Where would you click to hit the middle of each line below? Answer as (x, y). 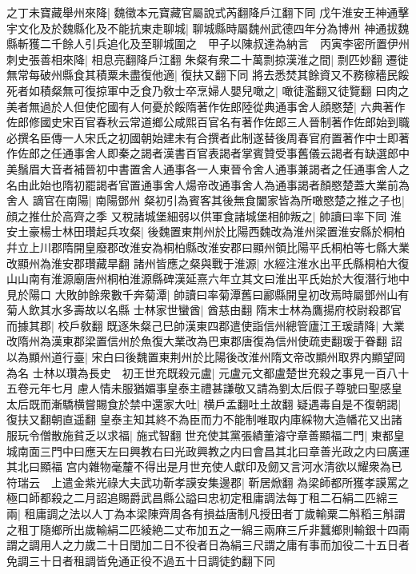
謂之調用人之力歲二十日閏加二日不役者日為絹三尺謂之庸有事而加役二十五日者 (208, 545)
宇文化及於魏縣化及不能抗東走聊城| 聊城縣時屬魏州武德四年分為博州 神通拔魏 (208, 28)
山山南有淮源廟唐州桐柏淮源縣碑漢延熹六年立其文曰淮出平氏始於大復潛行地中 (208, 279)
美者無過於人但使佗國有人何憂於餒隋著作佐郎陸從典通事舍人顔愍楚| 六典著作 (206, 106)
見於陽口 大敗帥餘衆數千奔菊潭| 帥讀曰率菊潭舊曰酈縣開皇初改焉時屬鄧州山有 (208, 294)
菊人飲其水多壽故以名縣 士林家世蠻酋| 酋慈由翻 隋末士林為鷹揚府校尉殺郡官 (204, 310)
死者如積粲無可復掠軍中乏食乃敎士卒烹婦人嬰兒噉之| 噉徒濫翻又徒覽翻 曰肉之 (208, 90)
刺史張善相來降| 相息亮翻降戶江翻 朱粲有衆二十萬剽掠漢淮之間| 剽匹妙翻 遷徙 (208, 59)
